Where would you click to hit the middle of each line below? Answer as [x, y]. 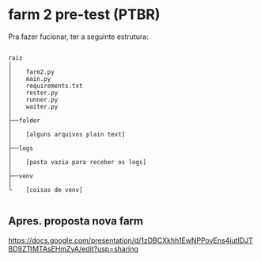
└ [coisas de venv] [45, 190]
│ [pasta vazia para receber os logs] [78, 162]
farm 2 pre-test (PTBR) [84, 15]
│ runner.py [33, 100]
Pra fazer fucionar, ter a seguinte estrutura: [78, 36]
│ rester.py [33, 93]
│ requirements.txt [45, 86]
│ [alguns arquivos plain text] [67, 134]
